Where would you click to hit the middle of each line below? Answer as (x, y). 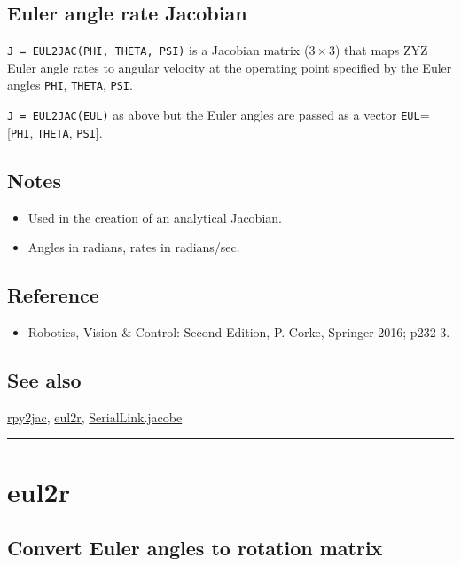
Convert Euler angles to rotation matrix (195, 548)
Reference (53, 295)
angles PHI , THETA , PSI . (70, 85)
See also (44, 380)
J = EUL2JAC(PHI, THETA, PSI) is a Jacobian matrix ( (158, 50)
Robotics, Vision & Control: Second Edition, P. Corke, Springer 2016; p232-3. (239, 332)
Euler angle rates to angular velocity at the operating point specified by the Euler (230, 67)
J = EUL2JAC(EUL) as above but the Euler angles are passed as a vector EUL (214, 115)
